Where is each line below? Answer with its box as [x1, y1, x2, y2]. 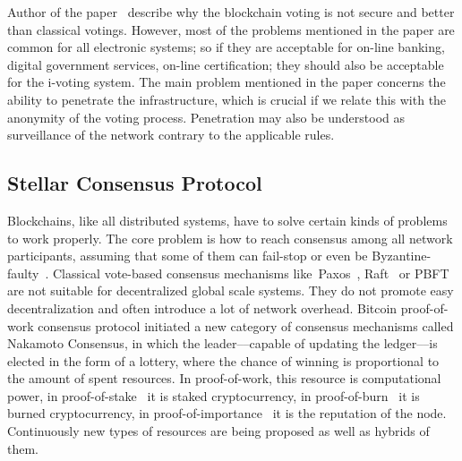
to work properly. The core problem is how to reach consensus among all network [7, 228, 453, 247]
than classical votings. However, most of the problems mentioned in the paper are [7, 20, 455, 38]
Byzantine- [372, 246, 432, 265]
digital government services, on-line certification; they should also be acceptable [7, 55, 444, 73]
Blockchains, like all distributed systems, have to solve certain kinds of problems [7, 210, 448, 229]
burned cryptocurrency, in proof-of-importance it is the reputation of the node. [7, 404, 447, 423]
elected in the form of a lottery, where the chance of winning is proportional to [7, 351, 440, 370]
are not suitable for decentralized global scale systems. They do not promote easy [7, 281, 454, 300]
